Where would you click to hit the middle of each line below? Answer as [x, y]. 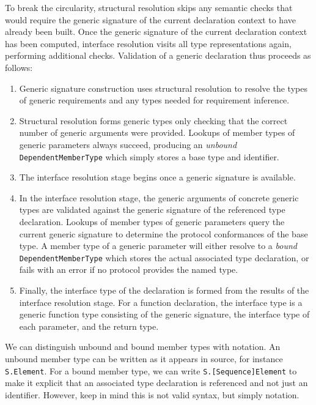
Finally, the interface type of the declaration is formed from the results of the [164, 290]
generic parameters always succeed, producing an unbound [128, 144]
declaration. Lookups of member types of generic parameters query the [152, 221]
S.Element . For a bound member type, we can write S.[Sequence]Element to [151, 370]
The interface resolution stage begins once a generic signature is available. [157, 177]
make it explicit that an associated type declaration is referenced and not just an [156, 383]
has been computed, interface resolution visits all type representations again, [148, 43]
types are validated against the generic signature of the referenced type [152, 210]
